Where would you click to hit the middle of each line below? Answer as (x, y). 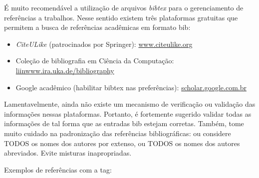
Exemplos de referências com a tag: (58, 169)
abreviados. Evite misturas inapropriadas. (68, 153)
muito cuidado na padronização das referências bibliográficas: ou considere (118, 133)
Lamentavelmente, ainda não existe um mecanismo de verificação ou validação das (130, 104)
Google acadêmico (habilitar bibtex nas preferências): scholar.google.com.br (131, 87)
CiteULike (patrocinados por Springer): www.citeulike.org (104, 44)
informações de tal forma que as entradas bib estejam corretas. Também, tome (124, 123)
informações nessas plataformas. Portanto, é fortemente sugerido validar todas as (128, 113)
